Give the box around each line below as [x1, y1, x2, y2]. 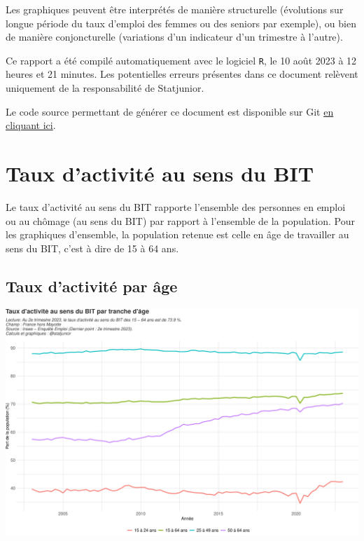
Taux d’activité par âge [6, 275, 178, 296]
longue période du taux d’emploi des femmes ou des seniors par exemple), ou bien [6, 15, 356, 30]
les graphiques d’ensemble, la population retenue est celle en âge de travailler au [6, 227, 349, 242]
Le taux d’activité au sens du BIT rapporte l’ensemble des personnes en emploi [6, 199, 346, 214]
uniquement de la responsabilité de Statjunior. [6, 81, 204, 95]
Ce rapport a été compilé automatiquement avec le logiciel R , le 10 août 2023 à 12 [6, 53, 357, 67]
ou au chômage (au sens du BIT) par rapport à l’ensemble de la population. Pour [6, 213, 355, 228]
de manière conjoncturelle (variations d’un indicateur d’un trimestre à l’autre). [6, 29, 343, 44]
